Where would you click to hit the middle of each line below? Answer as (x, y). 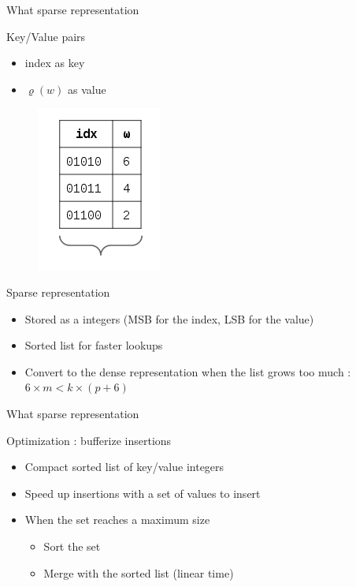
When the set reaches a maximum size (117, 520)
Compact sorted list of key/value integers (124, 467)
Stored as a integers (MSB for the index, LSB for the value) (169, 318)
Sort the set (72, 546)
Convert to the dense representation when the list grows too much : (188, 371)
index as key (55, 63)
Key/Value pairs (46, 36)
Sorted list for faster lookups (94, 345)
